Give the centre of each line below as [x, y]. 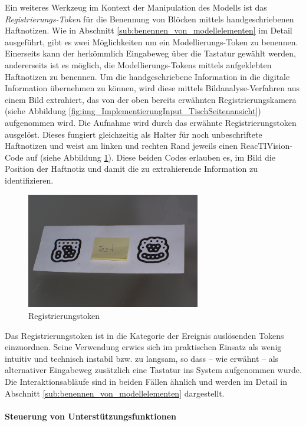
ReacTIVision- [266, 146]
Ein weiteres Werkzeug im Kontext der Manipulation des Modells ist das [136, 7]
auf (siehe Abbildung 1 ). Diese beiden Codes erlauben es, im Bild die [151, 157]
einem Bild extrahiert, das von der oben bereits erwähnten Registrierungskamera [151, 99]
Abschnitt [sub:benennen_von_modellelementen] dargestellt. [115, 393]
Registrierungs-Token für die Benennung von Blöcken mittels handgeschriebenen [149, 19]
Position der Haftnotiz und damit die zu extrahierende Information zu [131, 169]
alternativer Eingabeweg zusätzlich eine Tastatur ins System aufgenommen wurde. [153, 370]
